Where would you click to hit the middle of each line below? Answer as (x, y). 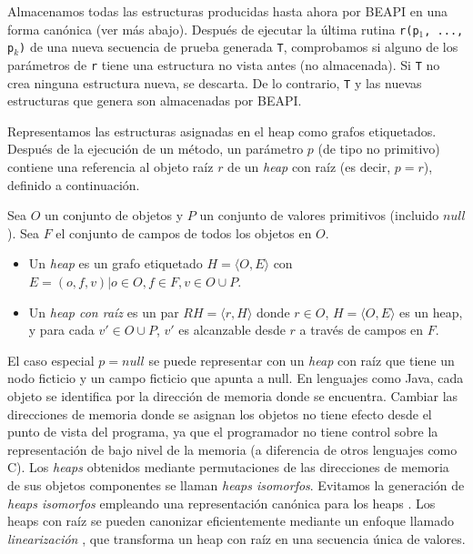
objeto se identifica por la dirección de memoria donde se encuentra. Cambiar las (233, 395)
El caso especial (51, 360)
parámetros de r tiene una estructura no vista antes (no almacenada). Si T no (224, 64)
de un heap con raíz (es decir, (309, 166)
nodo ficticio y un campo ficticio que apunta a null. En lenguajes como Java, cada (236, 378)
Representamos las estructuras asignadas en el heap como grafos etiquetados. (222, 131)
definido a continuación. (74, 184)
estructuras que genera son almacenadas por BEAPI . (155, 101)
